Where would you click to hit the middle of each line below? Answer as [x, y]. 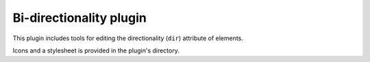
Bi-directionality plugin [79, 18]
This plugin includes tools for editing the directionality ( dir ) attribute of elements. [128, 38]
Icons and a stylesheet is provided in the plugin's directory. [96, 50]
